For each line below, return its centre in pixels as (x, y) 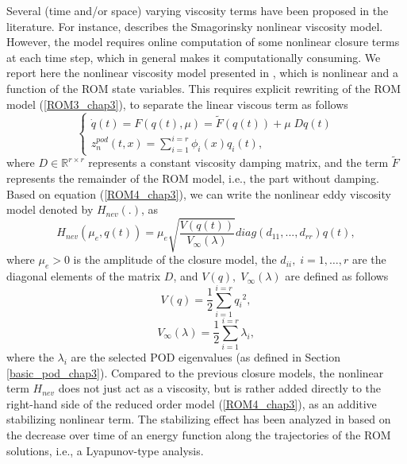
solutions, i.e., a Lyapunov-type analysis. (105, 450)
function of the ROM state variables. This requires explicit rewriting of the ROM (204, 88)
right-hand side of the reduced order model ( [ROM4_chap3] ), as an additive (192, 403)
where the (30, 357)
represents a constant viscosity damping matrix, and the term (238, 162)
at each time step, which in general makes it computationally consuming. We (194, 57)
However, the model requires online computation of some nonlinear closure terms (203, 42)
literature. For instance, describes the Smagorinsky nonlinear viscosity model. (195, 26)
